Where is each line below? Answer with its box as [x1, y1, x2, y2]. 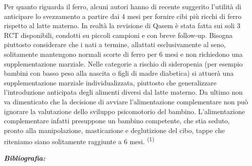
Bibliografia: [4, 152, 46, 163]
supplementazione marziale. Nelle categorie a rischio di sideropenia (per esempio [4, 58, 243, 68]
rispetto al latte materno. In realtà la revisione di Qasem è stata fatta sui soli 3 [4, 20, 240, 31]
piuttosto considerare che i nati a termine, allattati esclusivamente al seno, [4, 39, 226, 50]
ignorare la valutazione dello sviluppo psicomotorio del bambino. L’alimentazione [4, 106, 245, 116]
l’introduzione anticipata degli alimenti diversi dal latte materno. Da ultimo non [4, 87, 243, 97]
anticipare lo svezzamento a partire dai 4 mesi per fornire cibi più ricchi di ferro [4, 11, 242, 21]
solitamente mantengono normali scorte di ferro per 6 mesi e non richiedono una [4, 49, 243, 59]
